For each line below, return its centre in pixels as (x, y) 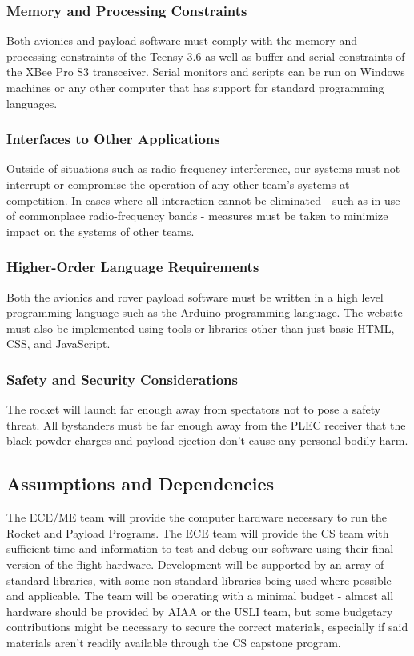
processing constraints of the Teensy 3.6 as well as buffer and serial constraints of (206, 56)
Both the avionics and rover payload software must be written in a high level (195, 296)
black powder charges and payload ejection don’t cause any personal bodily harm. (207, 440)
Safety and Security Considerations (123, 379)
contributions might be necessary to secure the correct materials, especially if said (207, 627)
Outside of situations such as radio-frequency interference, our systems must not (203, 168)
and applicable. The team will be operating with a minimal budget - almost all (200, 596)
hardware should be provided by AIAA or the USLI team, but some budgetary (200, 611)
